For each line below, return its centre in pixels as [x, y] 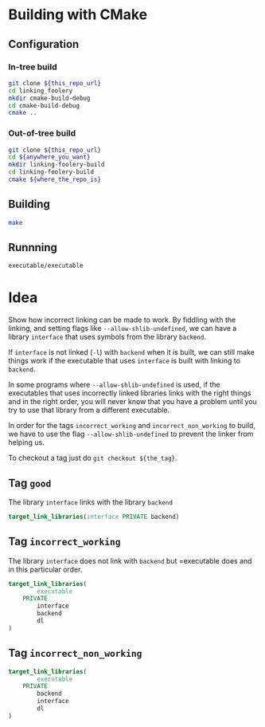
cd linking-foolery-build [51, 172]
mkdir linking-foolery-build [57, 165]
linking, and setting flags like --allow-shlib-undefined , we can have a [123, 328]
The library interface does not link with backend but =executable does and [130, 560]
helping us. [27, 442]
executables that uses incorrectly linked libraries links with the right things [130, 393]
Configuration [44, 44]
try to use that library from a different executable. [89, 410]
